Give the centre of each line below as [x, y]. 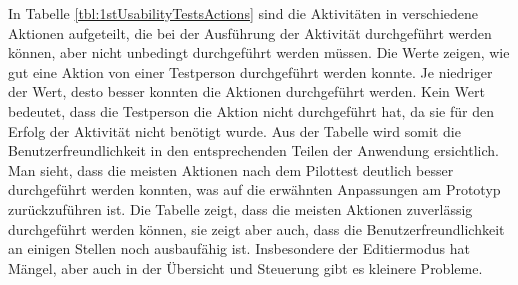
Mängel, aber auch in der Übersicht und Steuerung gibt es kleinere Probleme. [245, 267]
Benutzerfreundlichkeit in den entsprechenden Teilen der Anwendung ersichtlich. [253, 150]
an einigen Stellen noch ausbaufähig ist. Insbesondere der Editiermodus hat [239, 248]
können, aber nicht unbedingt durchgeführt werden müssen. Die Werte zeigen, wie [259, 52]
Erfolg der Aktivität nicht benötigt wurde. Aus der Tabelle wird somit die [234, 130]
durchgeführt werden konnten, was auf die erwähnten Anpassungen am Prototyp [254, 189]
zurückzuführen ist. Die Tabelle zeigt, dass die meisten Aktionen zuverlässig [240, 208]
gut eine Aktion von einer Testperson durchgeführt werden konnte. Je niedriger [250, 71]
